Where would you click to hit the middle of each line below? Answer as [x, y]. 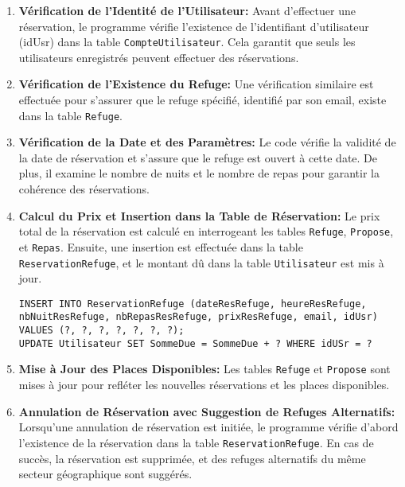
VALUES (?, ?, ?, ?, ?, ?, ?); [101, 331]
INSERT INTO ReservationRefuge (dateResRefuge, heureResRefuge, [193, 304]
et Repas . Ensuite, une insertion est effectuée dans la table [161, 246]
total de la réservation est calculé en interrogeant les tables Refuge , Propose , [206, 231]
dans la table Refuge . [70, 115]
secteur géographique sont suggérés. [105, 474]
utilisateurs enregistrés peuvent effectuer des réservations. [159, 57]
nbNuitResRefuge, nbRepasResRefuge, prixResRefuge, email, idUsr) [198, 317]
